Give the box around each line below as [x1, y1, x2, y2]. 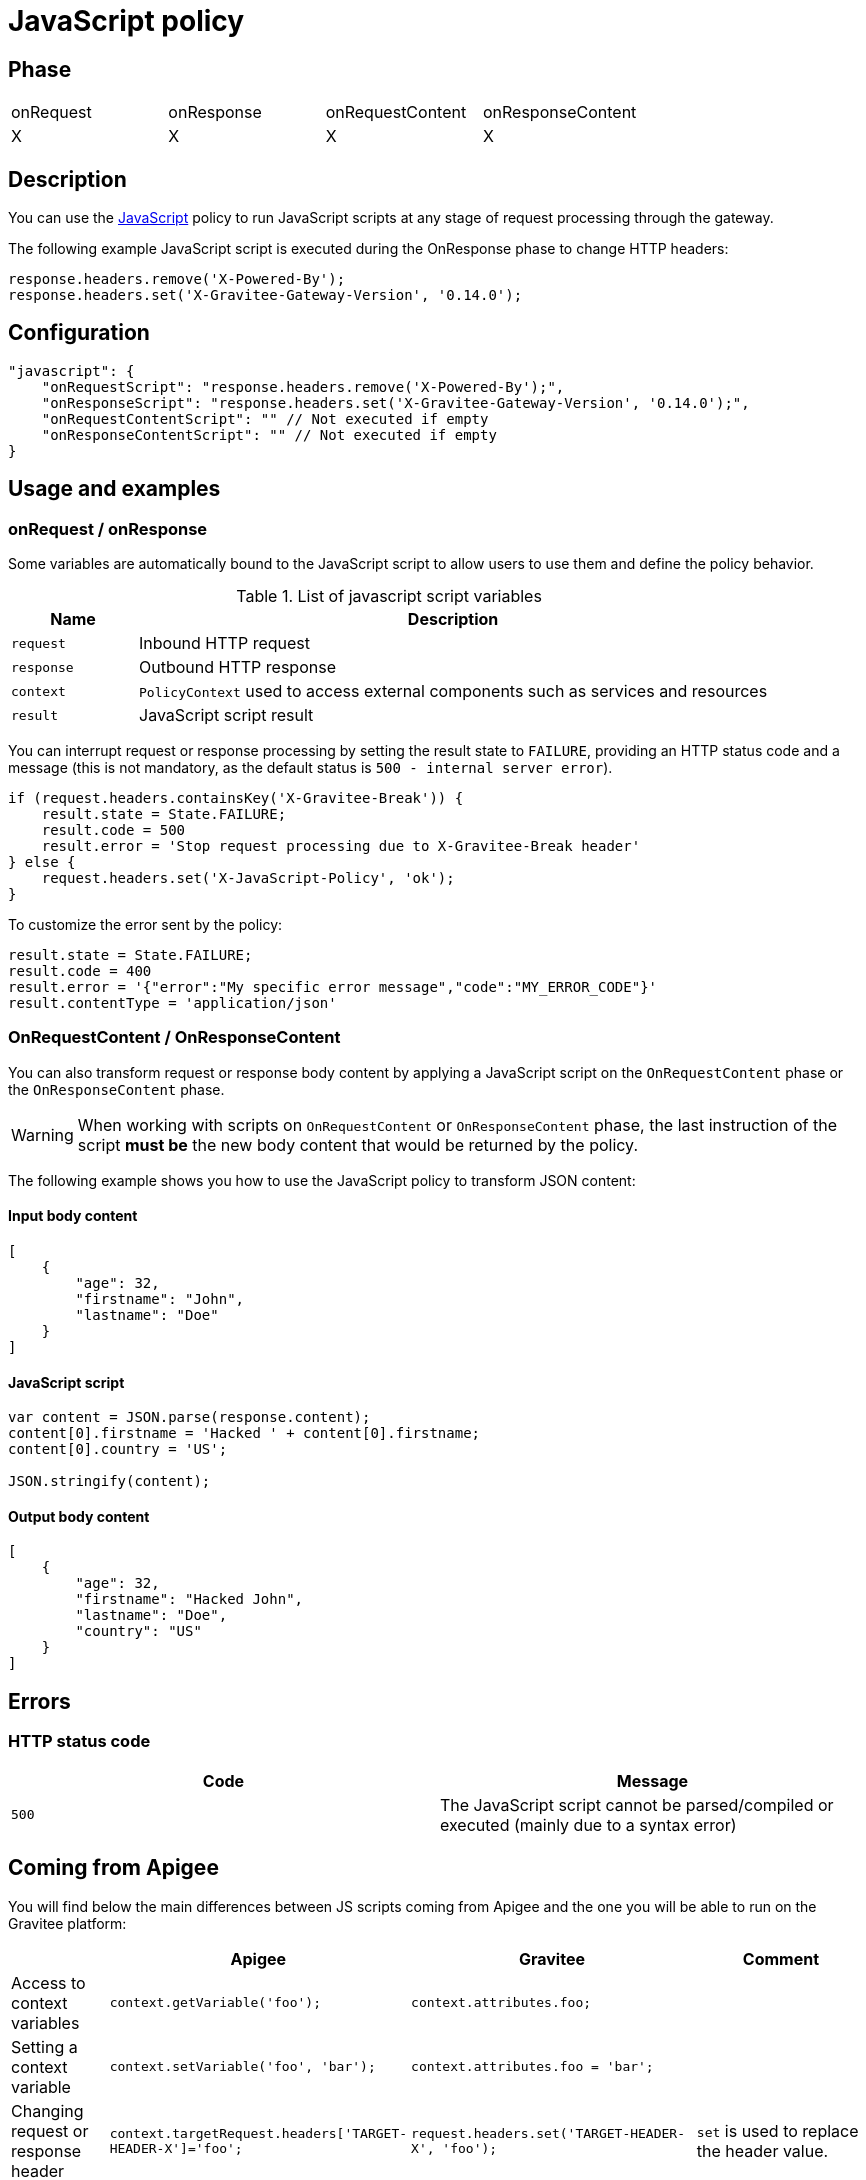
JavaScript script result [139, 705, 314, 726]
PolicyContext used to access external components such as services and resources [139, 681, 768, 702]
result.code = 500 [41, 822, 186, 839]
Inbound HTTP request [139, 633, 310, 654]
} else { [8, 854, 76, 871]
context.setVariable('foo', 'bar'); [109, 2059, 376, 2075]
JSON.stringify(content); [8, 1473, 211, 1490]
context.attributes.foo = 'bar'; [411, 2059, 654, 2075]
